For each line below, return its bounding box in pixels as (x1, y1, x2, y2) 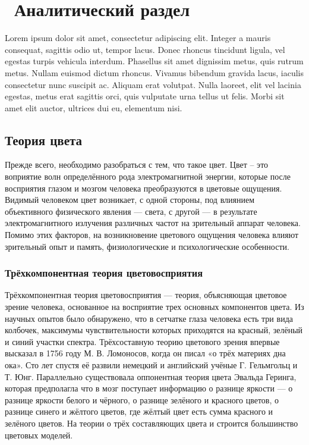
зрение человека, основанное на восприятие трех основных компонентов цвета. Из (5, 300, 304, 313)
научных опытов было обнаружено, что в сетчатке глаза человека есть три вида (5, 312, 293, 324)
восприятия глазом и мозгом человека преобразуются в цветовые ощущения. (5, 181, 282, 194)
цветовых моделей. (5, 428, 73, 441)
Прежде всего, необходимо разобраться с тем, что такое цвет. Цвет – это (5, 158, 269, 171)
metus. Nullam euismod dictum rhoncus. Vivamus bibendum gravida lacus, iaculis (5, 66, 304, 79)
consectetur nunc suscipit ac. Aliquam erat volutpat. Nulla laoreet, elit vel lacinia (5, 78, 301, 90)
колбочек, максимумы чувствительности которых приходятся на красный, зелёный (5, 324, 303, 336)
